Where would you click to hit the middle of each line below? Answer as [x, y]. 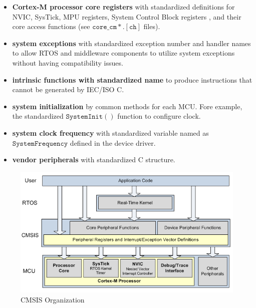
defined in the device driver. [113, 142]
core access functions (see [51, 26]
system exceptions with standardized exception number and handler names [132, 43]
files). [152, 26]
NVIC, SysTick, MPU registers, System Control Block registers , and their [127, 16]
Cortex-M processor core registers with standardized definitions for [123, 7]
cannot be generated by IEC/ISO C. [68, 89]
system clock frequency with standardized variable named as [110, 132]
